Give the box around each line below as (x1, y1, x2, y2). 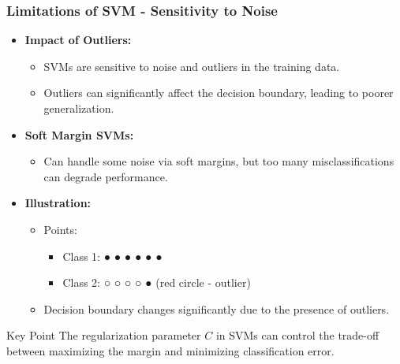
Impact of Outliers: (24, 32, 132, 48)
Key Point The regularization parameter (6, 327, 201, 344)
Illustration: (24, 195, 92, 211)
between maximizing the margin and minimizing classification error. (6, 342, 335, 358)
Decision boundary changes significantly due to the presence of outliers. (43, 300, 390, 317)
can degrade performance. (43, 168, 168, 184)
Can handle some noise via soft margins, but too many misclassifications (43, 153, 394, 169)
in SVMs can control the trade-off (215, 327, 379, 344)
